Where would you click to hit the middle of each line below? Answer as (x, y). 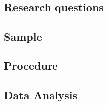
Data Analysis (41, 94)
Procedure (31, 65)
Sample (23, 36)
